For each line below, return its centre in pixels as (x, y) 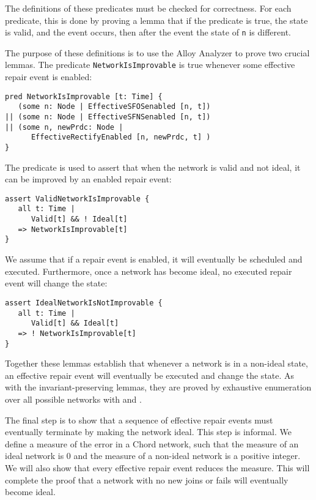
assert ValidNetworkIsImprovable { (77, 199)
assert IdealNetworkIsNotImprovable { (84, 303)
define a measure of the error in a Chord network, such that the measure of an (152, 443)
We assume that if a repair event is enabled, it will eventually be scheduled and (154, 259)
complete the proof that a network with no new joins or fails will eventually (147, 479)
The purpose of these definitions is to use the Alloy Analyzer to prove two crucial (157, 52)
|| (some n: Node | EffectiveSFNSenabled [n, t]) (108, 117)
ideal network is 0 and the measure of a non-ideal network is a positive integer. (153, 456)
